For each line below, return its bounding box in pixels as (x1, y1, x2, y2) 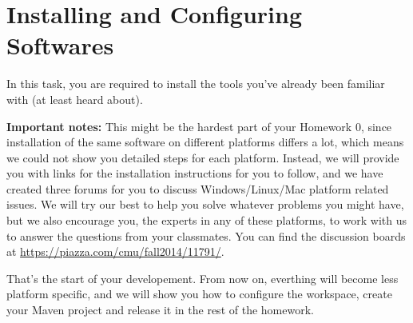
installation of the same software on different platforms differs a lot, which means (6, 134, 404, 150)
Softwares (6, 29, 114, 62)
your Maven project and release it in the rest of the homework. (6, 301, 314, 318)
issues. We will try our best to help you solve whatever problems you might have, (6, 196, 404, 213)
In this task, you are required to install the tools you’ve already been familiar (6, 75, 385, 92)
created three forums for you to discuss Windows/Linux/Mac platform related (6, 180, 389, 197)
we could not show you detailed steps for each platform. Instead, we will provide (6, 149, 399, 165)
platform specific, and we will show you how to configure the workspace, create (6, 285, 392, 302)
